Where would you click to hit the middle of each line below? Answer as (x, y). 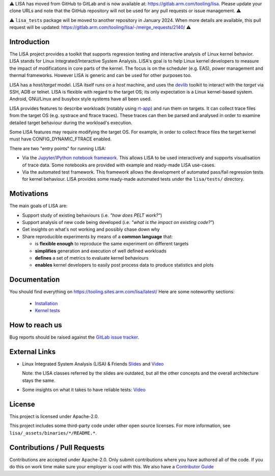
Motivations (29, 194)
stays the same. (39, 380)
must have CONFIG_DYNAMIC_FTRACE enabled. (61, 139)
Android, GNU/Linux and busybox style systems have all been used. (81, 99)
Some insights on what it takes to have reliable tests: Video (84, 390)
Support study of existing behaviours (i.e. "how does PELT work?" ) (92, 215)
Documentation (35, 280)
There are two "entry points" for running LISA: (58, 148)
